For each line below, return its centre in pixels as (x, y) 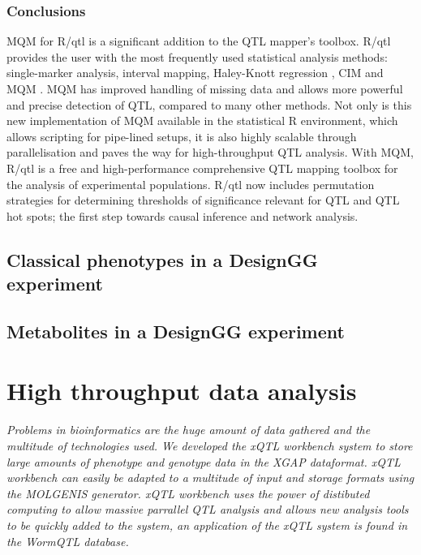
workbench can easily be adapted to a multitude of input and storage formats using (210, 478)
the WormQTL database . (68, 541)
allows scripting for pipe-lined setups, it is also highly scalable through (182, 136)
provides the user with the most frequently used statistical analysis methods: (197, 56)
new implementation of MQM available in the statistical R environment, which (202, 120)
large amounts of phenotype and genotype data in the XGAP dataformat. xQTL (204, 461)
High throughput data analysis (182, 391)
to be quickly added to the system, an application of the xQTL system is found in (207, 525)
